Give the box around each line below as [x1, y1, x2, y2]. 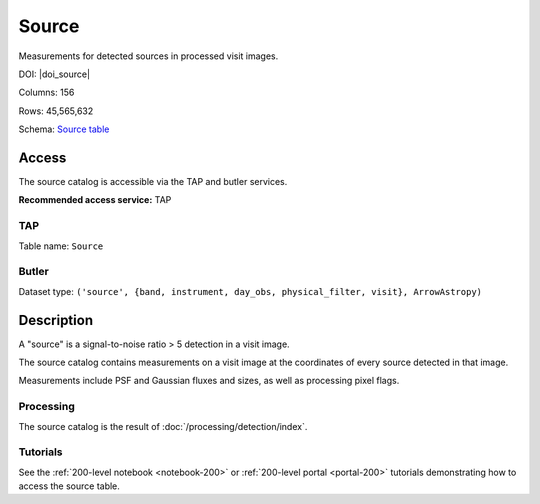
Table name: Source [18, 240, 104, 252]
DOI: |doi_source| [18, 68, 90, 80]
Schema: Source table [18, 123, 110, 135]
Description [18, 311, 94, 329]
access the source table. [18, 480, 120, 492]
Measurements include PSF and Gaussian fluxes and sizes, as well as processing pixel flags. [18, 375, 400, 387]
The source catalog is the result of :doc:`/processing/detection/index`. [18, 420, 308, 432]
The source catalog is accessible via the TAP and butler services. [18, 176, 288, 188]
